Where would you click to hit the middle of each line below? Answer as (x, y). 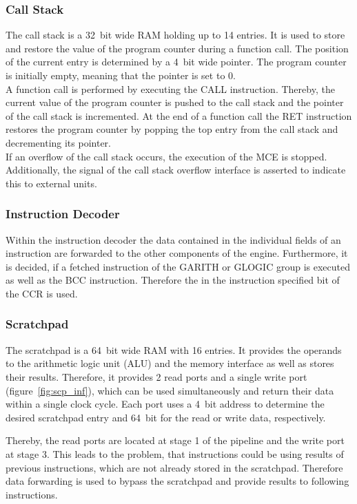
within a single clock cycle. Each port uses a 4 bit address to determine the (165, 404)
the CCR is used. (42, 293)
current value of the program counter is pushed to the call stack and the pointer (175, 102)
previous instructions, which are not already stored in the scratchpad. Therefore (174, 467)
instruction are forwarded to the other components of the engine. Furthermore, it (177, 253)
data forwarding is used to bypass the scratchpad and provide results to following (177, 481)
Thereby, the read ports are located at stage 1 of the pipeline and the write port (175, 440)
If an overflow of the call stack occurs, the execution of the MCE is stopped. (166, 156)
